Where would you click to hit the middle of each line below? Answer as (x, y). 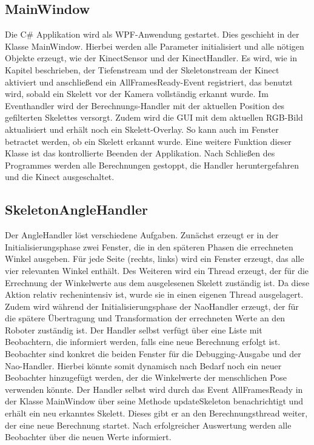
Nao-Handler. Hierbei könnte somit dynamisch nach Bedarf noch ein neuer (143, 365)
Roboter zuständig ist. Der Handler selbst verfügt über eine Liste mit (134, 330)
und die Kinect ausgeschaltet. (60, 177)
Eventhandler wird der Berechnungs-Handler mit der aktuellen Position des (145, 105)
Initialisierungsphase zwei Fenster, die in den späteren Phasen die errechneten (149, 246)
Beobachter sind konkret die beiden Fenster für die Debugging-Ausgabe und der (153, 354)
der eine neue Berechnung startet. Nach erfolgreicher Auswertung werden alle (148, 425)
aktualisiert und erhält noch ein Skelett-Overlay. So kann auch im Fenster (142, 129)
